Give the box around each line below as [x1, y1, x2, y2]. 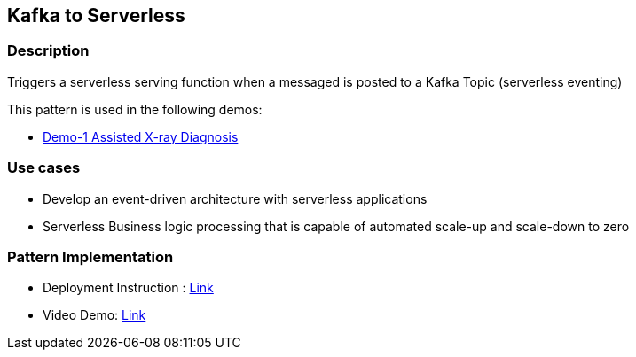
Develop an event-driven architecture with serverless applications [43, 190, 428, 206]
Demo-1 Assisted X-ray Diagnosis [43, 128, 239, 144]
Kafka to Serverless [7, 4, 185, 27]
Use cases [7, 159, 81, 177]
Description [7, 42, 90, 60]
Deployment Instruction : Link [43, 280, 214, 296]
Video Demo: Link [43, 307, 146, 323]
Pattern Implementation [7, 247, 174, 266]
